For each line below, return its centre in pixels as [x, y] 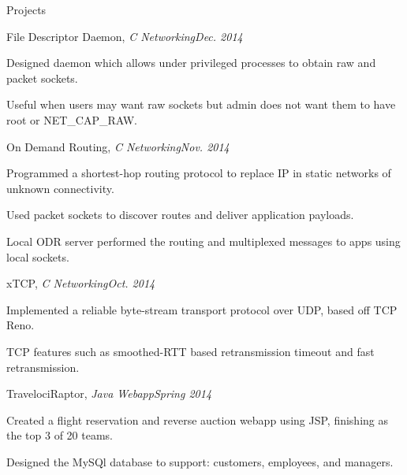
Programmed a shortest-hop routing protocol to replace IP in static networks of [199, 173]
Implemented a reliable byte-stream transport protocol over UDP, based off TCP [202, 309]
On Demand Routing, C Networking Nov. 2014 [118, 146]
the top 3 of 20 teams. [60, 435]
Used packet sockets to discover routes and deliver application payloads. [180, 215]
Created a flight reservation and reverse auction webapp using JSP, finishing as [197, 419]
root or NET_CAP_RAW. [72, 119]
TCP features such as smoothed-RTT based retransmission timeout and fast [190, 351]
